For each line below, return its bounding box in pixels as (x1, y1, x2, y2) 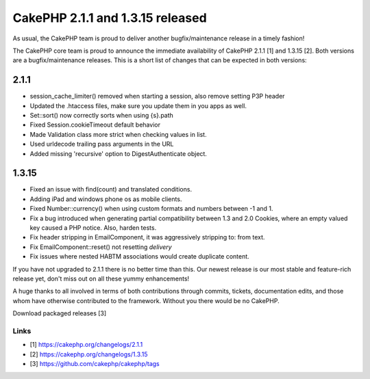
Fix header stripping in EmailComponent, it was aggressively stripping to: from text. (29, 233, 265, 241)
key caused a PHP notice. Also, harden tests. (29, 224, 157, 232)
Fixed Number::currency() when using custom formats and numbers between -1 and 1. (29, 205, 273, 213)
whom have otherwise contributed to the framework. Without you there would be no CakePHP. (12, 296, 280, 304)
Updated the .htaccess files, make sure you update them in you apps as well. (29, 101, 247, 109)
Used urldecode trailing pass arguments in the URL (29, 140, 174, 148)
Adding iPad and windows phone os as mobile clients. (29, 195, 182, 203)
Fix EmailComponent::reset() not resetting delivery (29, 243, 172, 251)
